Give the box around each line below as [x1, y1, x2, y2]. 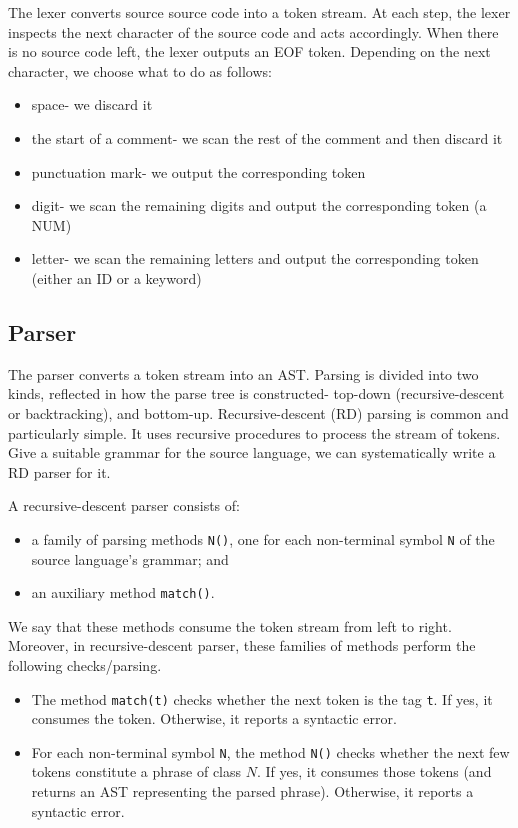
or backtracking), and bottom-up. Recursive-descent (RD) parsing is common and [8, 402, 509, 423]
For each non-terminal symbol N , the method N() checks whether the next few [31, 741, 510, 762]
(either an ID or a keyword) [31, 267, 202, 288]
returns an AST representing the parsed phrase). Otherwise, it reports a [31, 781, 474, 802]
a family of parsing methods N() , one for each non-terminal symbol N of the [31, 528, 495, 549]
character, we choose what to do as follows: [8, 60, 272, 81]
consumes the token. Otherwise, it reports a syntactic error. [31, 708, 397, 729]
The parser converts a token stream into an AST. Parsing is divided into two [8, 363, 479, 384]
